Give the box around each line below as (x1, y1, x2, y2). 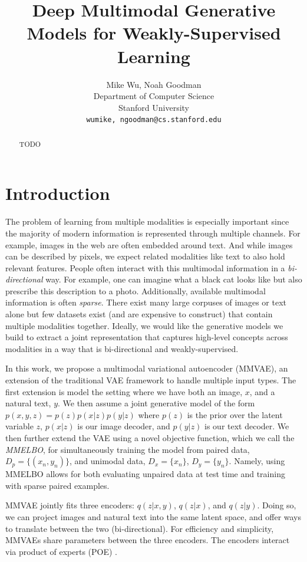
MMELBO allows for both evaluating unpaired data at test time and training (5, 468, 285, 480)
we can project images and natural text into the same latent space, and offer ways (5, 510, 302, 522)
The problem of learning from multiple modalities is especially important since (5, 215, 289, 228)
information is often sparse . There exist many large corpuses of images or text (5, 296, 287, 308)
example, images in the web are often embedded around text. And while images (5, 238, 293, 251)
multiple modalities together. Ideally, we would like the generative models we (5, 319, 283, 331)
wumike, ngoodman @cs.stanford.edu (86, 116, 222, 124)
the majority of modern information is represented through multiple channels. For (5, 226, 301, 239)
